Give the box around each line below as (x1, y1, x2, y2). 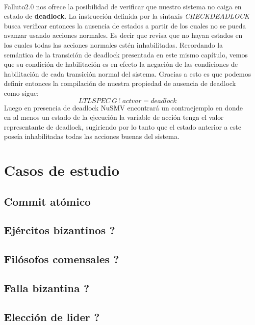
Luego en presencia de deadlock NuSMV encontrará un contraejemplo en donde (4, 102, 243, 112)
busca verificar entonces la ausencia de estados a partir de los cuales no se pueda (4, 20, 246, 30)
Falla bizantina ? (4, 280, 90, 296)
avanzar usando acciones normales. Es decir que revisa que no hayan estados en (4, 30, 243, 40)
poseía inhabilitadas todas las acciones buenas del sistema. (4, 131, 179, 141)
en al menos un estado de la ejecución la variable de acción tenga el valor (4, 112, 224, 122)
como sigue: (4, 87, 39, 98)
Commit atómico (4, 193, 91, 209)
